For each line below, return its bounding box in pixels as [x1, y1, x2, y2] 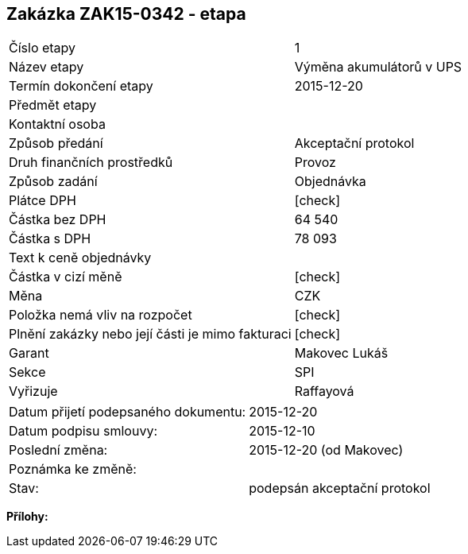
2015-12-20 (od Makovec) [249, 442, 404, 459]
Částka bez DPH [9, 211, 106, 228]
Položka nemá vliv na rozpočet [9, 307, 192, 323]
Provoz [294, 154, 336, 171]
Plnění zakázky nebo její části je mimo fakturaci [9, 326, 292, 343]
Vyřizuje [9, 383, 58, 400]
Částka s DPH [9, 231, 91, 247]
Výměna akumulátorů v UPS [294, 59, 462, 76]
